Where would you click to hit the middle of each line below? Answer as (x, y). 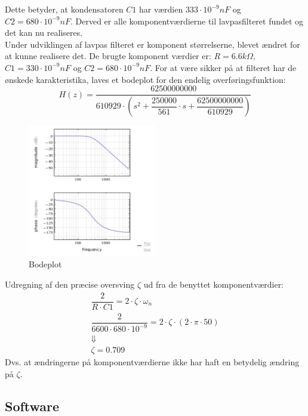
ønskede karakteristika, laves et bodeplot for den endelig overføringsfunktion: (145, 79)
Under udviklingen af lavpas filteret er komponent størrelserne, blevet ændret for (153, 44)
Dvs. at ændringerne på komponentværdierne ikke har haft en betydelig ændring (152, 362)
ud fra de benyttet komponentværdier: (214, 284)
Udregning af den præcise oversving (70, 284)
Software (32, 406)
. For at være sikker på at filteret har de (223, 67)
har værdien (161, 9)
